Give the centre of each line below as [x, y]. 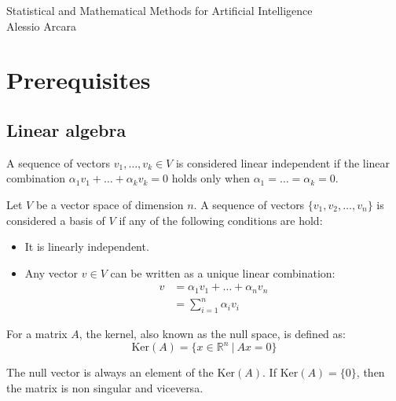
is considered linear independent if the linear [283, 162]
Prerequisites [79, 80]
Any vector [51, 272]
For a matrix [37, 334]
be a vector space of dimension [110, 204]
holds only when [211, 178]
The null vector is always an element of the [110, 372]
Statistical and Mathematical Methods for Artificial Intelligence [159, 10]
